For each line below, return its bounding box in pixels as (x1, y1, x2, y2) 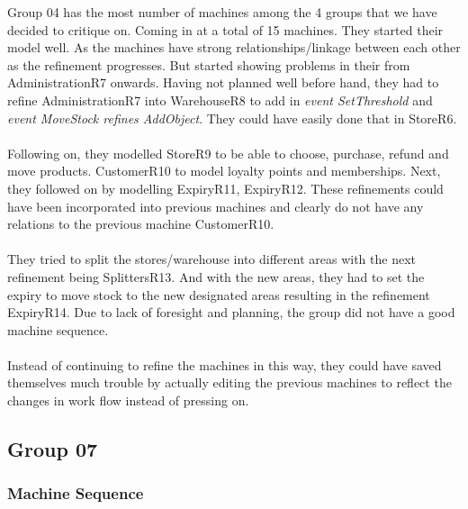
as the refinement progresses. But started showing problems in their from (7, 55, 410, 74)
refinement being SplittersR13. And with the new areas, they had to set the (7, 267, 425, 286)
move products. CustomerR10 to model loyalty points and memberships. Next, (7, 161, 441, 180)
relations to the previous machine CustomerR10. (7, 214, 274, 233)
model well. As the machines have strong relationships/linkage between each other (7, 38, 461, 57)
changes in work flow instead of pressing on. (7, 391, 249, 410)
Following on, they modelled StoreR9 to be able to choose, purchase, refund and (7, 143, 449, 162)
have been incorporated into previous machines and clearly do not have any (7, 196, 424, 215)
